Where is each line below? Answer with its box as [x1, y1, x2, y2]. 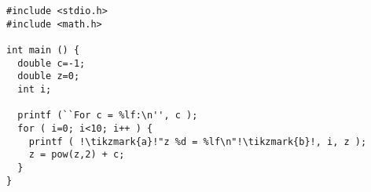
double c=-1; [17, 57, 86, 69]
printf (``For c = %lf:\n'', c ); [17, 110, 198, 121]
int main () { [6, 44, 80, 56]
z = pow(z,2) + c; [28, 149, 125, 161]
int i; [17, 83, 52, 95]
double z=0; [17, 71, 80, 82]
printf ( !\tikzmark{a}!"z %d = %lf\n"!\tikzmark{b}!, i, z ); [28, 136, 367, 147]
